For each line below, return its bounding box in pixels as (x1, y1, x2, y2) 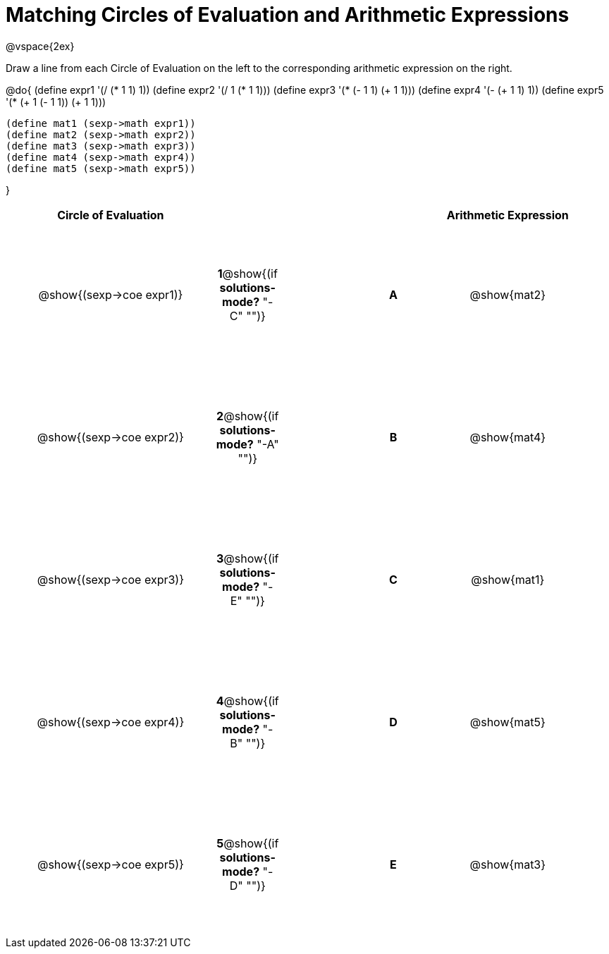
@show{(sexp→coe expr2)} (37, 429, 184, 444)
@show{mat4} (469, 429, 546, 444)
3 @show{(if (216, 551, 279, 565)
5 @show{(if (216, 836, 279, 850)
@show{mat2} (469, 287, 546, 302)
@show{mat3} (469, 857, 546, 872)
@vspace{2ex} (6, 39, 75, 52)
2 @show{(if (216, 408, 279, 423)
